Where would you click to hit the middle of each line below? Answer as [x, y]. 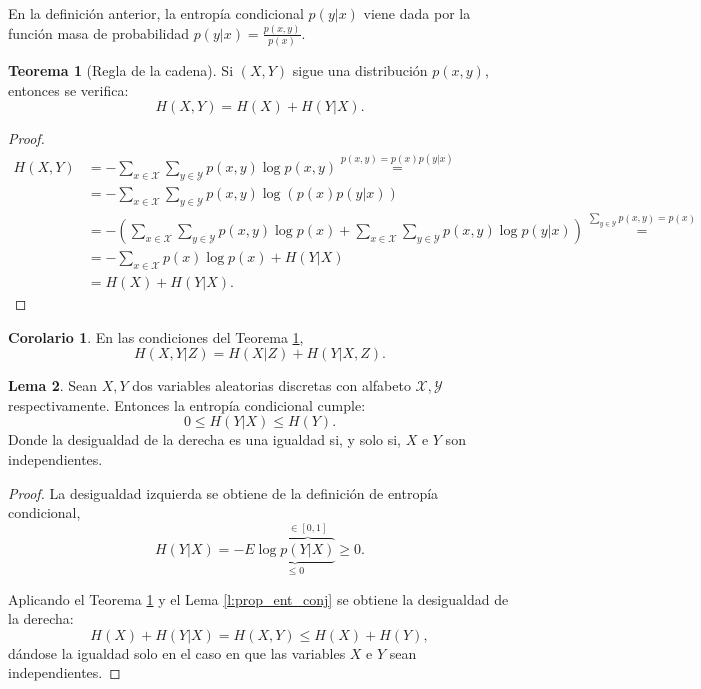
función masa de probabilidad [98, 32]
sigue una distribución [360, 70]
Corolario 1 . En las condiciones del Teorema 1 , [156, 336]
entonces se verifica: [68, 89]
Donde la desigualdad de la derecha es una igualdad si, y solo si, [205, 439]
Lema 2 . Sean [53, 385]
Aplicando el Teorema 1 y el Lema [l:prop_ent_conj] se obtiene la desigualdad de [258, 598]
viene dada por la [417, 13]
